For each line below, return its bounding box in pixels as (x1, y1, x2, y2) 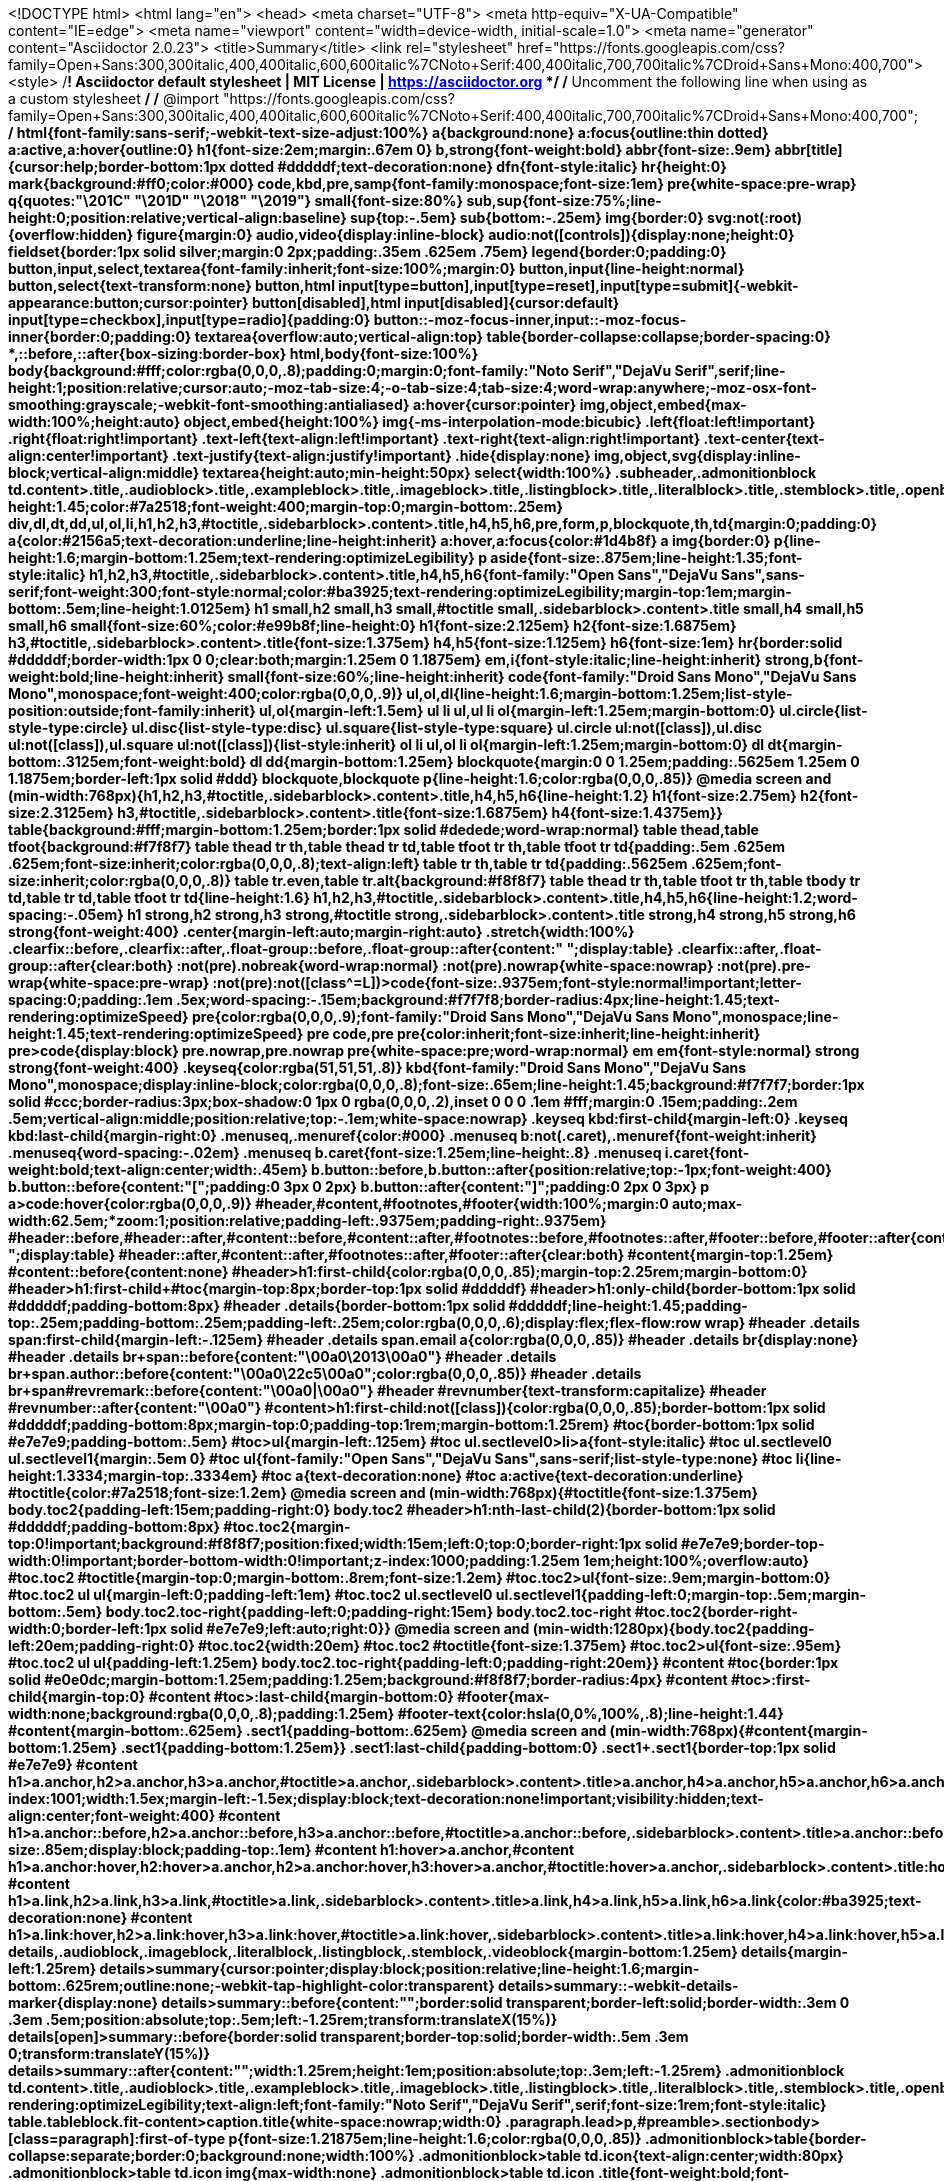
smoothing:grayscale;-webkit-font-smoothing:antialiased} (8, 396, 410, 413)
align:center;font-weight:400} (8, 1807, 216, 1824)
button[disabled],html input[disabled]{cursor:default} (251, 294, 620, 311)
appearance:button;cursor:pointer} (8, 294, 249, 311)
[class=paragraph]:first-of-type (8, 2130, 226, 2147)
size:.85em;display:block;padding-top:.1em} (8, 1841, 312, 1858)
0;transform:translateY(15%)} (8, 2045, 210, 2062)
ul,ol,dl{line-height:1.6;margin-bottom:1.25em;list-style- (406, 685, 793, 702)
